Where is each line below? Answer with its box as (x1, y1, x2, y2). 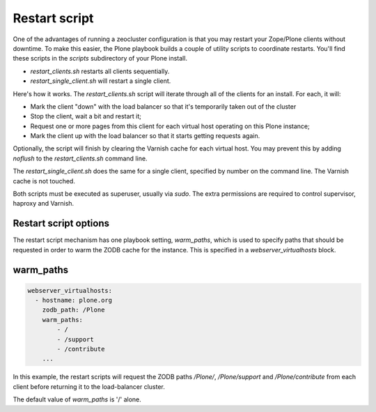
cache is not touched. (13, 176, 76, 185)
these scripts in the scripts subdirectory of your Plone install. (13, 54, 188, 63)
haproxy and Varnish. (13, 199, 75, 208)
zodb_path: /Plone (42, 306, 105, 314)
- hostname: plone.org (35, 296, 113, 305)
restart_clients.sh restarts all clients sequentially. (30, 67, 170, 75)
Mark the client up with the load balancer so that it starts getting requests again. (30, 132, 260, 140)
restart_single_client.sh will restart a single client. (30, 77, 171, 85)
